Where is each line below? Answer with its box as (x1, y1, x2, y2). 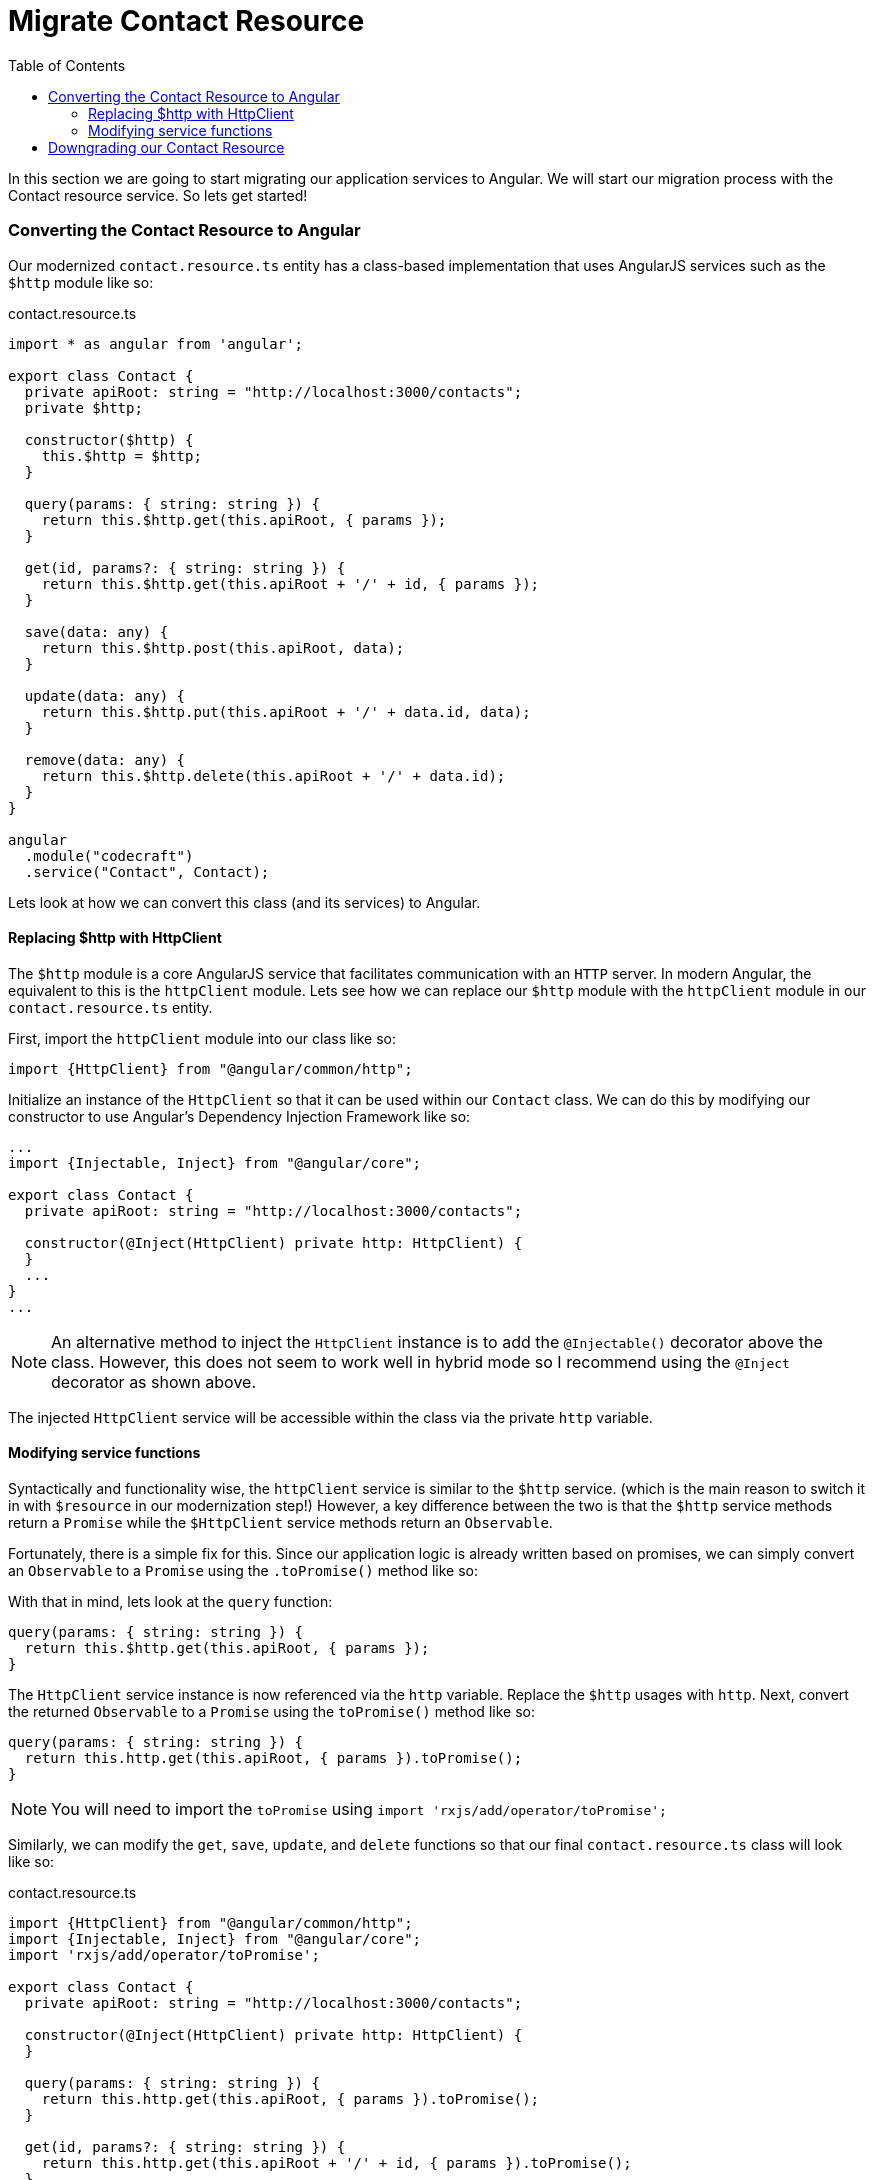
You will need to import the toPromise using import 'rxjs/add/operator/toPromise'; (51, 1798, 667, 1819)
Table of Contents (8, 56, 126, 74)
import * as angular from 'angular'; (8, 335, 304, 352)
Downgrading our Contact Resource (48, 138, 285, 156)
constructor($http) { (24, 431, 194, 448)
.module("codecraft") (24, 847, 194, 864)
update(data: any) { (24, 687, 186, 704)
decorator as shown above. (51, 1371, 256, 1392)
